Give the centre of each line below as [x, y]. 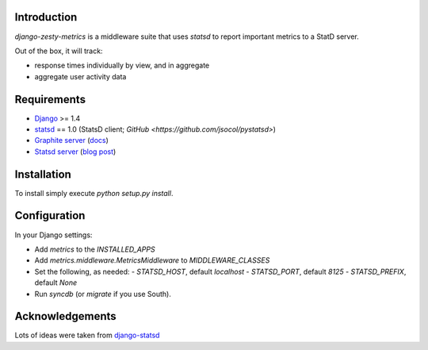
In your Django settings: [53, 235]
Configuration [50, 215]
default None [56, 283]
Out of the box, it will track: [59, 51]
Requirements [50, 99]
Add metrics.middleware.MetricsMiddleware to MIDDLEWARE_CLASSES [152, 260]
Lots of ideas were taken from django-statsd [87, 335]
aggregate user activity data [80, 76]
